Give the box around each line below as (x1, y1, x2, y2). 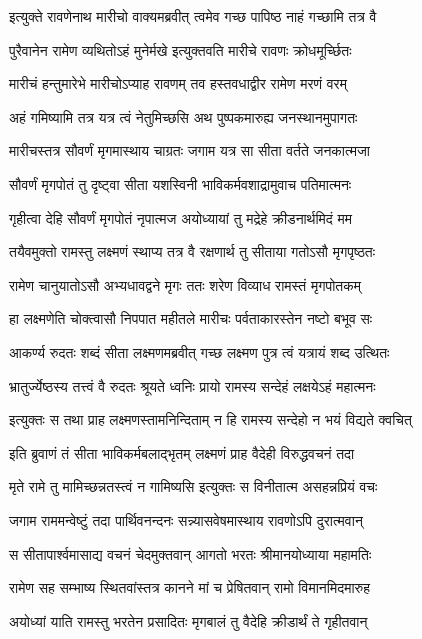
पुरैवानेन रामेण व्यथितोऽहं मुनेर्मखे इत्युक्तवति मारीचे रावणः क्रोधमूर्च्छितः (9, 39, 352, 60)
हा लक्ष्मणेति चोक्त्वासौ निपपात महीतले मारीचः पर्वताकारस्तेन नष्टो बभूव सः (9, 308, 373, 329)
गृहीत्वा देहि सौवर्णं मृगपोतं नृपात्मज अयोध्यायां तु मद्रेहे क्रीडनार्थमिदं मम (9, 207, 352, 228)
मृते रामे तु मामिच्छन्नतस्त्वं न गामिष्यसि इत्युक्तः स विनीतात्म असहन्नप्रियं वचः (9, 476, 378, 497)
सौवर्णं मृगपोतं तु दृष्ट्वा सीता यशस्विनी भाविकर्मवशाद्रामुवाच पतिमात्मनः (9, 173, 352, 194)
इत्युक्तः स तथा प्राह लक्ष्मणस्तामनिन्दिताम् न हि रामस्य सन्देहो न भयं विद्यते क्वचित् (9, 409, 412, 430)
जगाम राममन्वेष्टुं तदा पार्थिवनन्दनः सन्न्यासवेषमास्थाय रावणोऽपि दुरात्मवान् (9, 509, 363, 530)
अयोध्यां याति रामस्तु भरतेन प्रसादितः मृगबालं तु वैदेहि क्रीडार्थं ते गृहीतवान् (9, 610, 368, 631)
